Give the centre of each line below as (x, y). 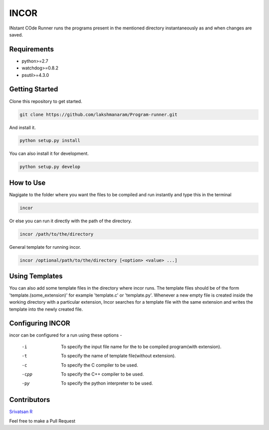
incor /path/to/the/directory (57, 234)
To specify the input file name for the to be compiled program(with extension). (141, 347)
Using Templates (36, 276)
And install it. (22, 127)
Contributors (30, 400)
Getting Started (34, 89)
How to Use (27, 183)
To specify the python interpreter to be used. (107, 383)
